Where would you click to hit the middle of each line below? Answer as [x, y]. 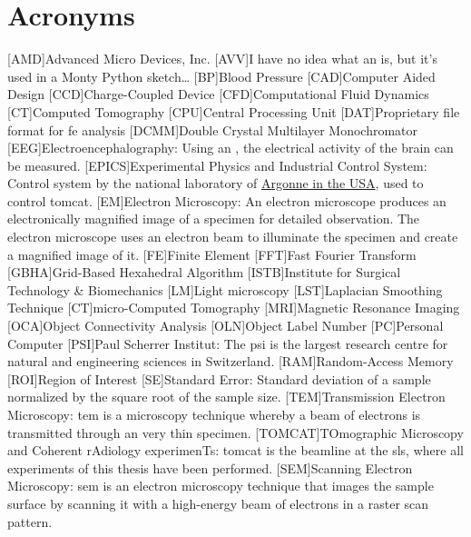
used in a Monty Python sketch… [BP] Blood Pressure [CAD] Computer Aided [221, 76]
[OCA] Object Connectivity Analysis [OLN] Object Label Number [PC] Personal [226, 326]
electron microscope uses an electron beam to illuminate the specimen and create [233, 237]
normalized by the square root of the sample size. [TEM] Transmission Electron [226, 397]
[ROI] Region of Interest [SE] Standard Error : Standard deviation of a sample [219, 378]
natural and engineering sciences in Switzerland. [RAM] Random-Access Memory [231, 361]
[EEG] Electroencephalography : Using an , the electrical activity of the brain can [231, 148]
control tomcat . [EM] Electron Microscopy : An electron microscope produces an [227, 200]
